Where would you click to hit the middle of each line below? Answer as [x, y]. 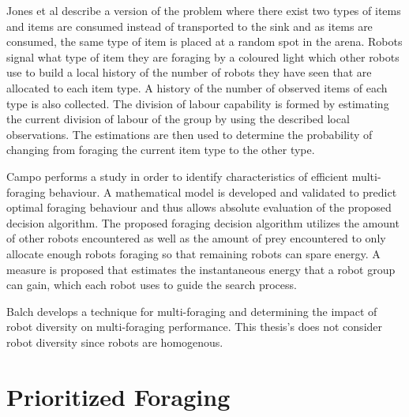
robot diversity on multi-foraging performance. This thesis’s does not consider [195, 327]
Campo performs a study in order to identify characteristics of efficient [177, 176]
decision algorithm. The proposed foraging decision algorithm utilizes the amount [203, 222]
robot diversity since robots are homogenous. [115, 342]
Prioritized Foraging [118, 396]
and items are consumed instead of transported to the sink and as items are [189, 26]
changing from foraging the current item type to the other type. [161, 150]
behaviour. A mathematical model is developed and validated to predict [223, 192]
